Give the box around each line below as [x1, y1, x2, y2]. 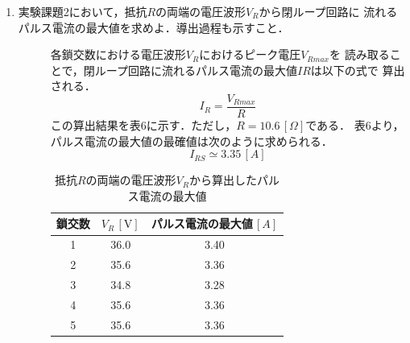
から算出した [188, 171, 257, 188]
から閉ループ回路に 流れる [259, 3, 398, 19]
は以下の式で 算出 [310, 61, 405, 78]
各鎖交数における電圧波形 [50, 46, 186, 63]
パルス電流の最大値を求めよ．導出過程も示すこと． [18, 19, 289, 35]
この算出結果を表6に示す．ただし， [50, 117, 237, 134]
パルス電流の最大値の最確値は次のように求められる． [50, 132, 333, 149]
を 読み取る [329, 46, 390, 63]
